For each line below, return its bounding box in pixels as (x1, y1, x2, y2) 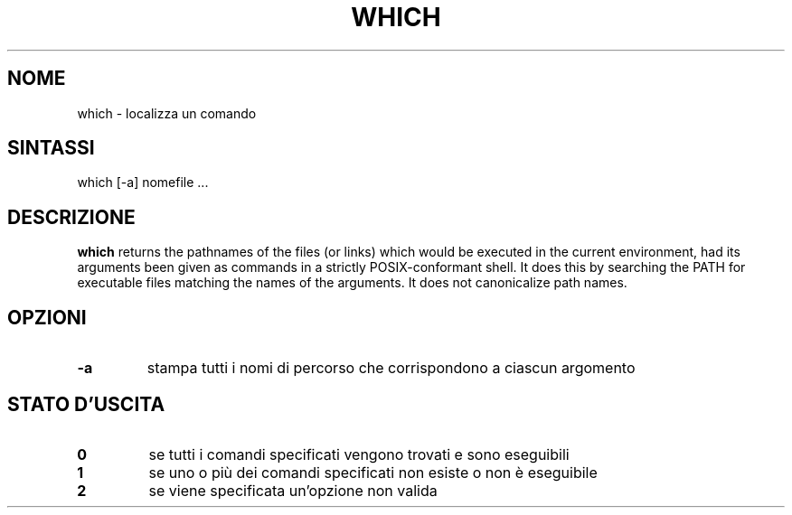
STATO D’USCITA (7, 392, 165, 416)
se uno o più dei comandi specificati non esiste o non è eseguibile (148, 463, 598, 482)
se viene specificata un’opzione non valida (148, 481, 438, 500)
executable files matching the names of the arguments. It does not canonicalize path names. (77, 275, 627, 291)
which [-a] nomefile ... (77, 174, 209, 191)
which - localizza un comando (77, 105, 257, 121)
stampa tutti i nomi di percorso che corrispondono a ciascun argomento (146, 359, 636, 378)
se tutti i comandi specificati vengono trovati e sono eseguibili (148, 445, 570, 463)
